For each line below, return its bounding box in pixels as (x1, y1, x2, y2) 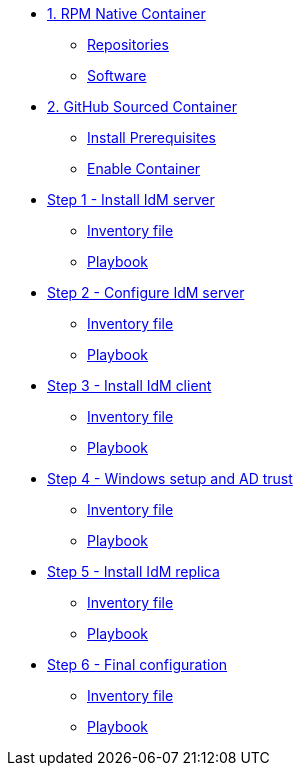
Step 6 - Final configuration (47, 656, 228, 673)
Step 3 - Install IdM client (47, 377, 212, 394)
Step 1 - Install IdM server (47, 191, 215, 208)
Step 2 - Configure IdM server (47, 284, 245, 301)
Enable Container (87, 160, 201, 177)
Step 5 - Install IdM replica (47, 563, 220, 580)
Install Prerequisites (87, 129, 217, 146)
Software (87, 67, 147, 84)
